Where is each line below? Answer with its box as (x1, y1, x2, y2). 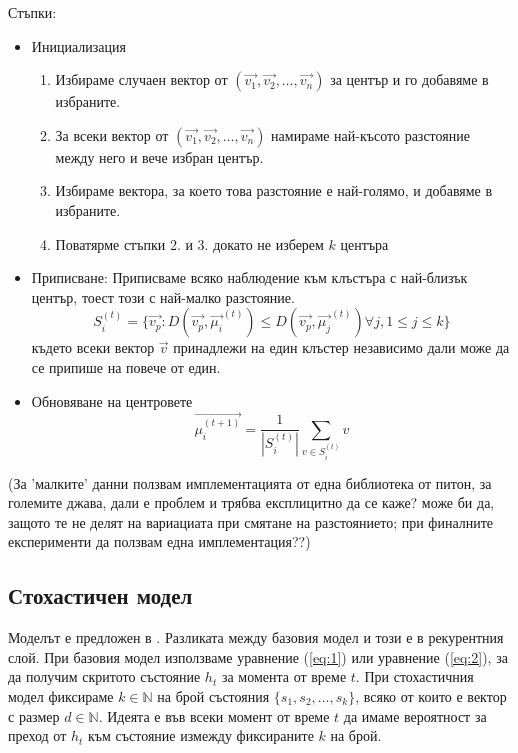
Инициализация (31, 35, 126, 56)
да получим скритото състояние (8, 666, 201, 687)
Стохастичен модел (8, 580, 193, 611)
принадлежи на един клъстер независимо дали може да (173, 337, 510, 358)
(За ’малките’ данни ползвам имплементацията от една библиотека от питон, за (8, 472, 492, 493)
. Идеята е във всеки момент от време (98, 705, 330, 726)
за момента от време (221, 666, 347, 687)
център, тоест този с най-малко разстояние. (31, 286, 295, 307)
